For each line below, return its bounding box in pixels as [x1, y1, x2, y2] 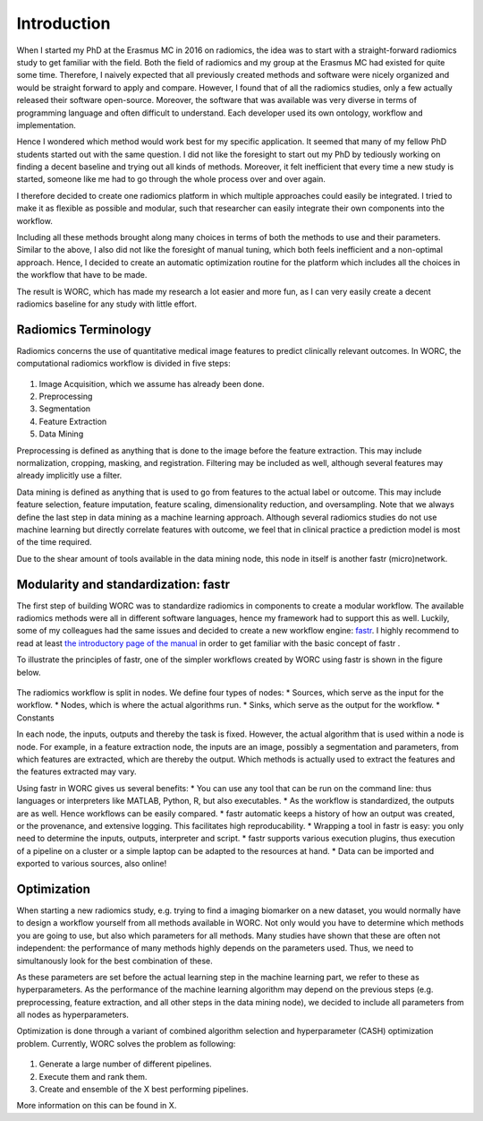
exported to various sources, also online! [16, 858, 167, 869]
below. [16, 667, 41, 677]
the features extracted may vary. [16, 766, 138, 777]
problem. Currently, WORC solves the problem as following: [16, 1038, 236, 1048]
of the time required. [16, 537, 93, 548]
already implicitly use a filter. [16, 470, 123, 481]
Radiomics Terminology [16, 322, 152, 337]
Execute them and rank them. [38, 1071, 148, 1082]
